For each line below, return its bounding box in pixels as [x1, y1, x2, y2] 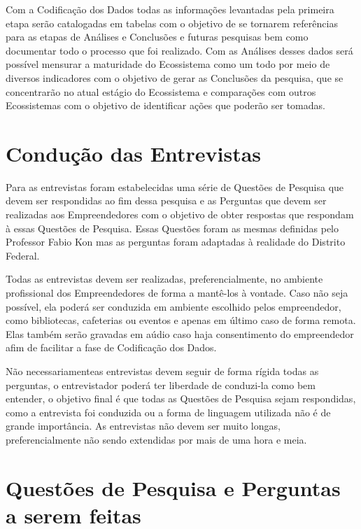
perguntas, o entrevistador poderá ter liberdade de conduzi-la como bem [6, 377, 316, 392]
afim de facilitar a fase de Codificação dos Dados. [6, 340, 217, 355]
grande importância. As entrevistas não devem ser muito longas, [6, 418, 281, 433]
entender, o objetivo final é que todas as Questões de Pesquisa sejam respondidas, [6, 391, 356, 406]
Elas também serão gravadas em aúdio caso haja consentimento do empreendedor [6, 326, 354, 341]
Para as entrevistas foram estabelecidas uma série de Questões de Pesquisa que [6, 179, 344, 194]
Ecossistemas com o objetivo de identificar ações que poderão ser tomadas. [6, 98, 325, 113]
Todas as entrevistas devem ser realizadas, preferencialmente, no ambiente [6, 271, 323, 286]
